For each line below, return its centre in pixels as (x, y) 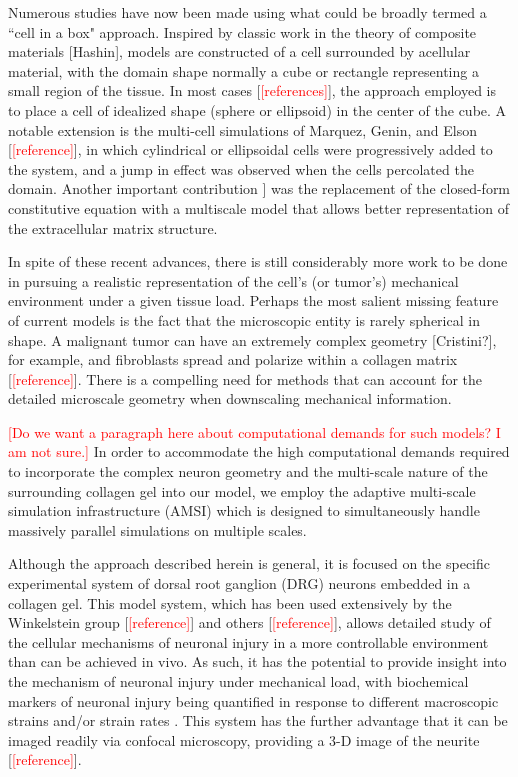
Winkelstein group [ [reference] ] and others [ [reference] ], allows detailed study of (249, 622)
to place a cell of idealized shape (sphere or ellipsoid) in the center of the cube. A (257, 109)
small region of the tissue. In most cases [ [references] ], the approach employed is (252, 90)
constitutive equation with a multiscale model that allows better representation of (258, 207)
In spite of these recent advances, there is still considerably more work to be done (258, 261)
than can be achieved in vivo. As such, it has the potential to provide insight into (257, 661)
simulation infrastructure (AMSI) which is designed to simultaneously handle (244, 510)
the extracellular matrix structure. (113, 227)
